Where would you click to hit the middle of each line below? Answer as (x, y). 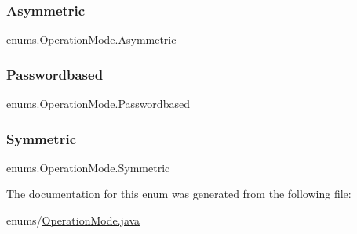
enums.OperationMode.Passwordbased (98, 104)
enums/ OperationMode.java (73, 220)
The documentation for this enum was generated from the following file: (179, 194)
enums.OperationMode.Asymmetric (91, 40)
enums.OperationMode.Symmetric (88, 167)
